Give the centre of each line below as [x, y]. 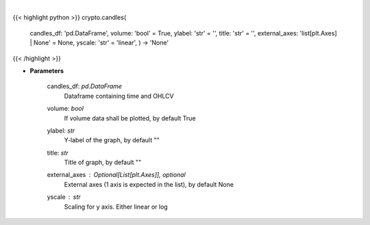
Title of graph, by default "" [103, 162]
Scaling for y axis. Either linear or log [116, 207]
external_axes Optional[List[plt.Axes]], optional [116, 175]
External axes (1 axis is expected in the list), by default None [149, 184]
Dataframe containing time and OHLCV [119, 96]
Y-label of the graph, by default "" [112, 140]
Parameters [47, 70]
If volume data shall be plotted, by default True [130, 118]
